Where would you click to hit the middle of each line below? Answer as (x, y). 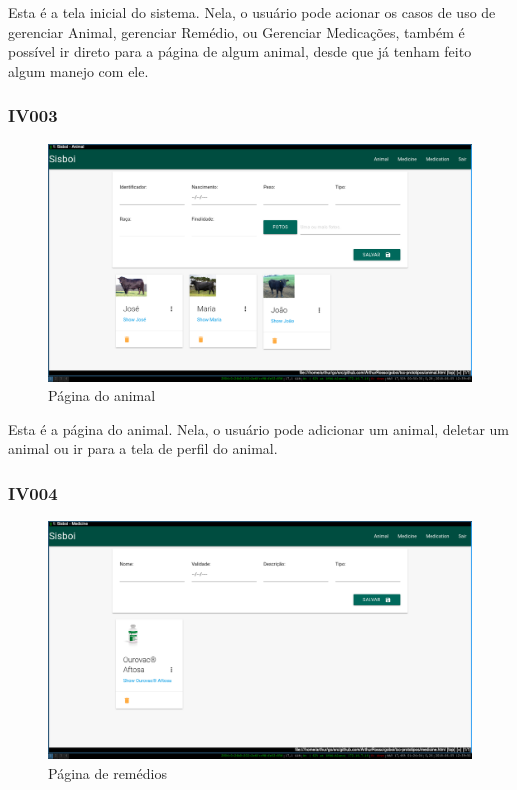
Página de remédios (107, 772)
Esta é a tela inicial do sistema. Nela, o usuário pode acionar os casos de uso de (252, 12)
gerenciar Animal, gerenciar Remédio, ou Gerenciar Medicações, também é (236, 31)
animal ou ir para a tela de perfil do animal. (143, 448)
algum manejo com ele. (78, 70)
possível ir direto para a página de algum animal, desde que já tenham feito (240, 51)
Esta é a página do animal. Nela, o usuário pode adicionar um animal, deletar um (258, 428)
